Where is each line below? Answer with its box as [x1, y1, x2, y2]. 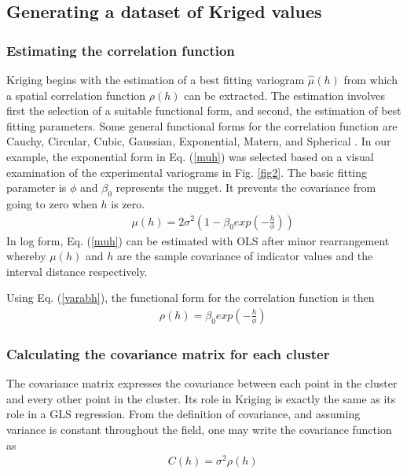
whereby [6, 248, 46, 264]
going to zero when [6, 195, 97, 211]
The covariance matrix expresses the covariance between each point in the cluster [6, 375, 398, 391]
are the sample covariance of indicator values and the [116, 248, 373, 264]
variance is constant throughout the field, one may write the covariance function [6, 421, 392, 437]
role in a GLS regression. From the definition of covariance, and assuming [6, 406, 361, 422]
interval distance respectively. [6, 263, 148, 279]
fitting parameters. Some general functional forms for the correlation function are [6, 117, 398, 134]
